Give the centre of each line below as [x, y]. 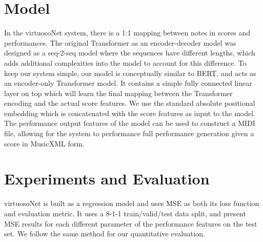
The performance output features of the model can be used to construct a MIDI [130, 123]
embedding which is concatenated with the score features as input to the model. [130, 113]
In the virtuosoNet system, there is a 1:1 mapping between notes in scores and [127, 33]
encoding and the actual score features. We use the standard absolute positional [130, 103]
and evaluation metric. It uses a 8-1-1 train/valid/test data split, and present [125, 213]
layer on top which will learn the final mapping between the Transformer [118, 93]
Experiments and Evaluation [107, 179]
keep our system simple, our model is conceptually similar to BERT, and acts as [130, 73]
